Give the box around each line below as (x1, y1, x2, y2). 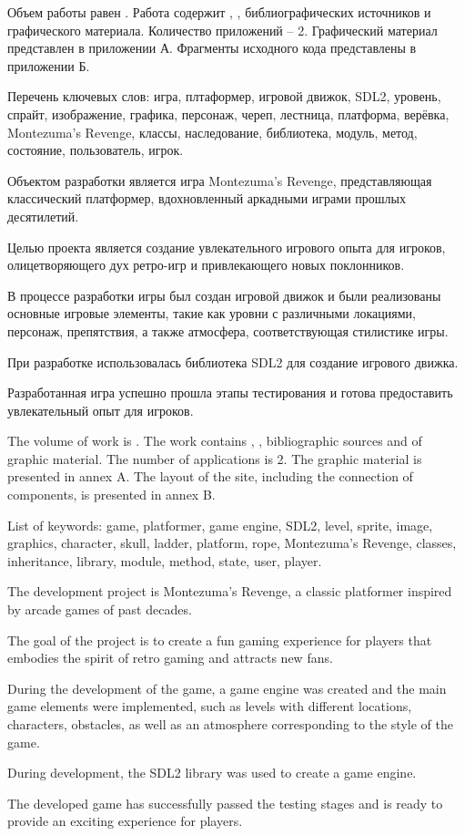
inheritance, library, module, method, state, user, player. (7, 551, 322, 570)
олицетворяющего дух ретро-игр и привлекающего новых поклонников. (7, 255, 405, 274)
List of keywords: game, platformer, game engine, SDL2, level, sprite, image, (7, 515, 433, 534)
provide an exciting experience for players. (7, 811, 243, 831)
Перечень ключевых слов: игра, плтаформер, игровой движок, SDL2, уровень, (7, 87, 441, 106)
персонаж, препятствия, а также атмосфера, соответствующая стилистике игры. (7, 321, 449, 340)
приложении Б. (7, 56, 90, 75)
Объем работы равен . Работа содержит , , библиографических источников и (7, 3, 431, 21)
